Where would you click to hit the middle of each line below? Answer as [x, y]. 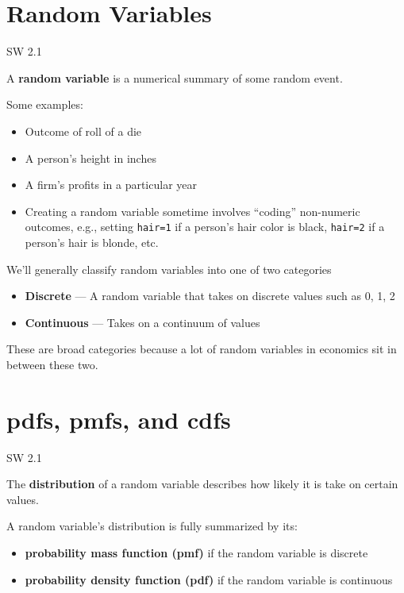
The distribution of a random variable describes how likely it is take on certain [202, 484]
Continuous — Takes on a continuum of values [142, 322]
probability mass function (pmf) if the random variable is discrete [196, 553]
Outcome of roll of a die [83, 131]
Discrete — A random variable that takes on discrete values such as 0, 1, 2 [210, 296]
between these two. [52, 364]
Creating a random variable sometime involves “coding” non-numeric [192, 211]
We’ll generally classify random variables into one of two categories [169, 269]
